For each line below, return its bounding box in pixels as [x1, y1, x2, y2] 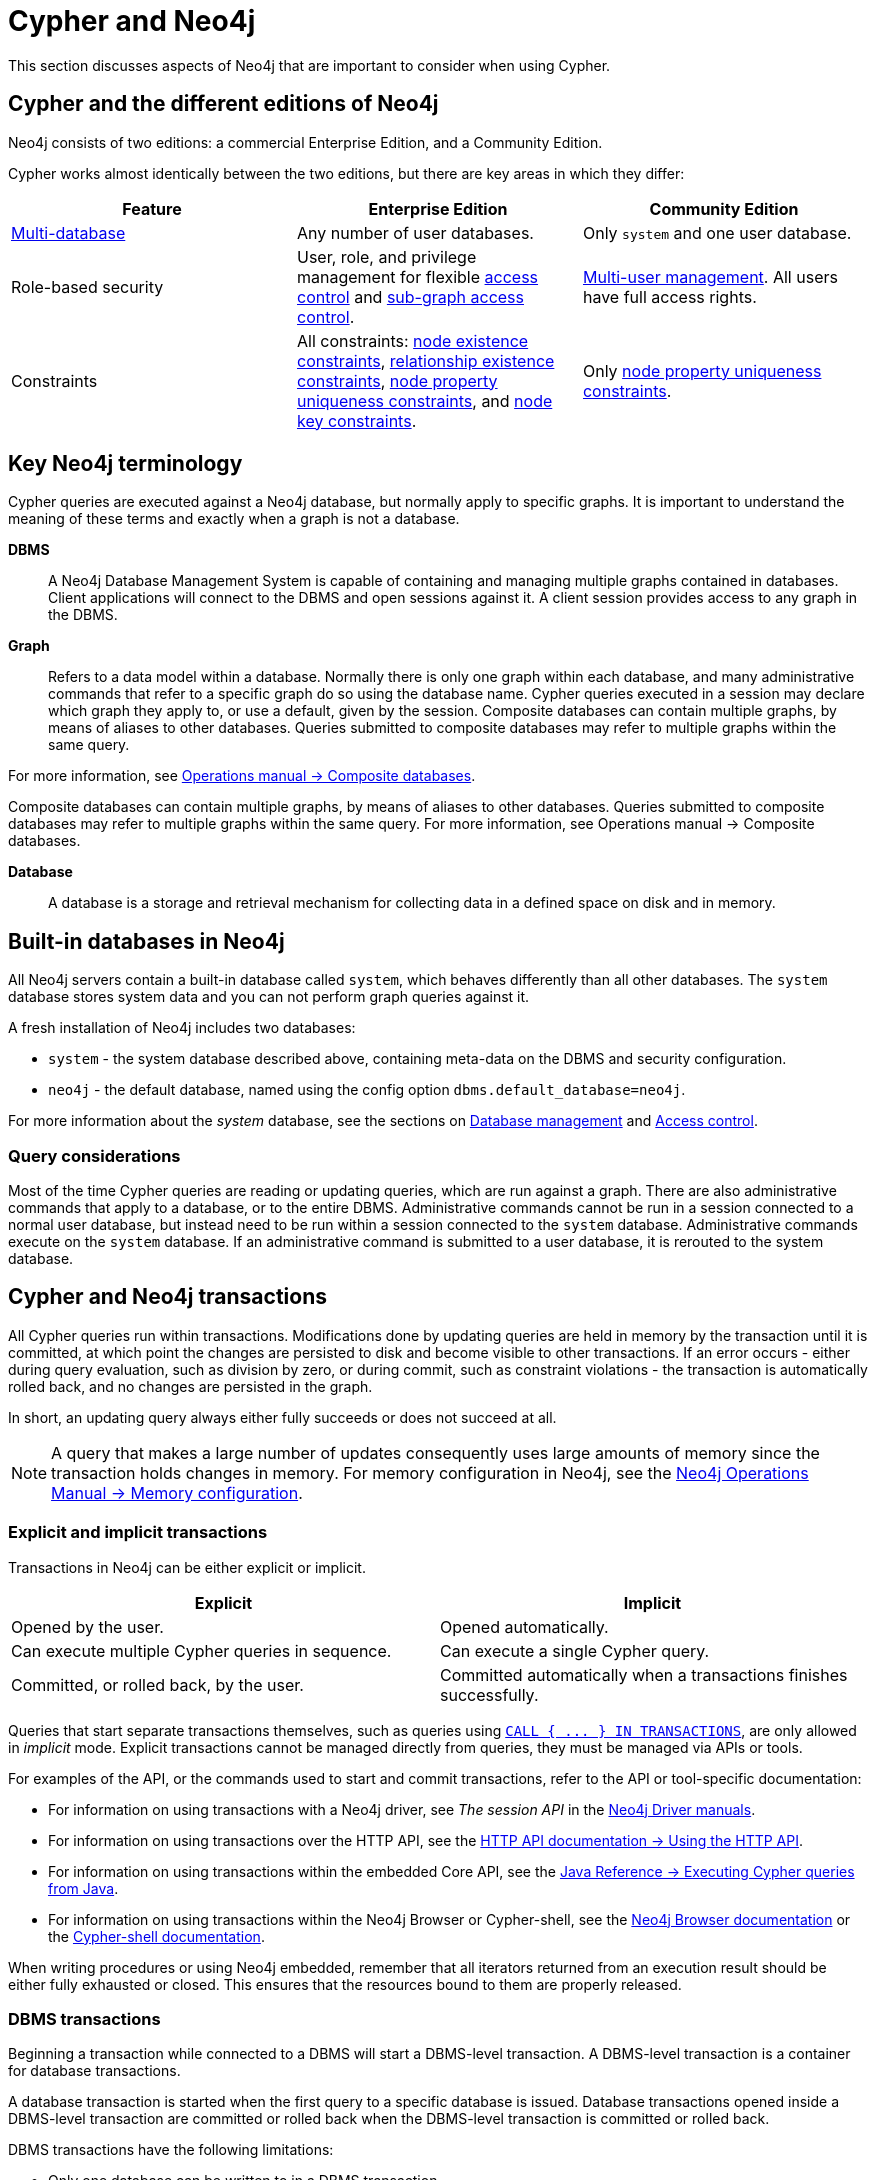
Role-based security [11, 276, 164, 297]
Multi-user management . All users [582, 266, 838, 287]
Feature [122, 198, 182, 219]
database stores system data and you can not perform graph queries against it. [8, 988, 530, 1006]
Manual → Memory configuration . [51, 1482, 303, 1503]
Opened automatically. [440, 1616, 609, 1637]
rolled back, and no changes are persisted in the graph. [8, 1377, 373, 1395]
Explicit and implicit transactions [8, 1522, 268, 1543]
